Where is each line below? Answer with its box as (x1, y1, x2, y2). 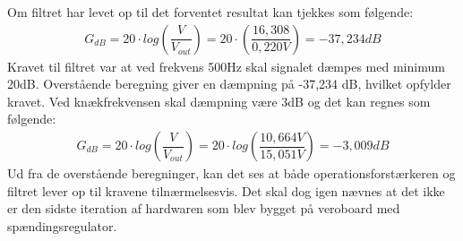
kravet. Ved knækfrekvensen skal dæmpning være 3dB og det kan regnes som (7, 91, 431, 110)
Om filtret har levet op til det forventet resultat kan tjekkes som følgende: (7, 3, 414, 21)
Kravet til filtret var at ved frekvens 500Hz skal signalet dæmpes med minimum (7, 56, 445, 75)
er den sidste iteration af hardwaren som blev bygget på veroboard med (7, 199, 400, 218)
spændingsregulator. (7, 216, 117, 235)
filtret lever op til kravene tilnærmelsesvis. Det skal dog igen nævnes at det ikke (7, 181, 445, 200)
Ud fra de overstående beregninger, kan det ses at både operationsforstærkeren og (7, 164, 456, 183)
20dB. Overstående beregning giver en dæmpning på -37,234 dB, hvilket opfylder (7, 74, 451, 93)
